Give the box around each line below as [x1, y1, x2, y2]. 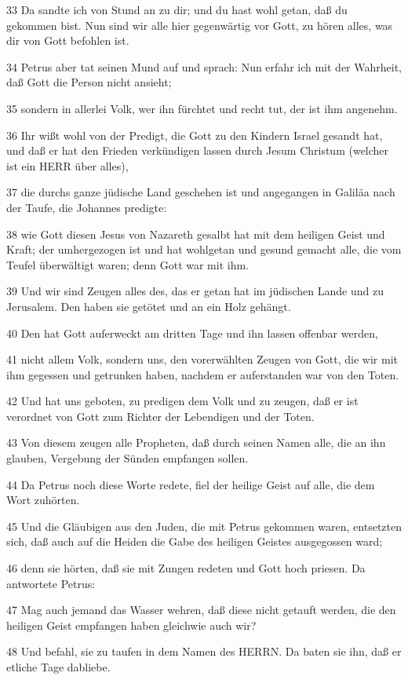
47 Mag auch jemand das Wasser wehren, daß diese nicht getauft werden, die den [6, 601, 396, 618]
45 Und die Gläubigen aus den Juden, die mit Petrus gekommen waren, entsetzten [6, 517, 402, 534]
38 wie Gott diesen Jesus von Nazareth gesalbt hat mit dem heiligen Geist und [6, 225, 385, 242]
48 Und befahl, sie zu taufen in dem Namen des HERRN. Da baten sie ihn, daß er [6, 643, 402, 660]
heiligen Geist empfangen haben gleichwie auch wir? [6, 616, 257, 633]
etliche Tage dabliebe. [6, 659, 111, 675]
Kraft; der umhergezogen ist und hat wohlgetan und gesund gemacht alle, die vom [6, 241, 402, 258]
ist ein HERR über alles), [6, 157, 129, 174]
